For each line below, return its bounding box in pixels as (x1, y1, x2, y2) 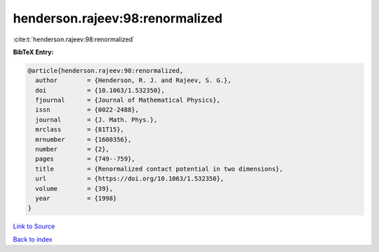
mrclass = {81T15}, (35, 126, 124, 133)
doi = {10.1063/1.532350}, (35, 86, 165, 94)
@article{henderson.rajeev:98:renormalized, (27, 67, 184, 74)
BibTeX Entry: (13, 48, 54, 56)
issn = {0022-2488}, (35, 106, 140, 114)
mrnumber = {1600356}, (35, 135, 132, 143)
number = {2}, (35, 145, 110, 154)
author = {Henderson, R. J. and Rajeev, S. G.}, (35, 77, 232, 84)
